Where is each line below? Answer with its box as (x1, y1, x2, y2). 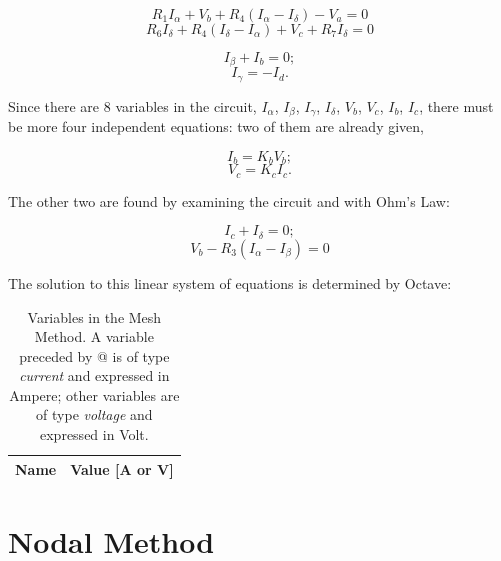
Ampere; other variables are (9, 384, 180, 405)
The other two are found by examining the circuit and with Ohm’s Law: (8, 190, 450, 211)
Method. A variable (34, 326, 154, 347)
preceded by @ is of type (19, 345, 170, 366)
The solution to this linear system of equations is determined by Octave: (8, 272, 452, 293)
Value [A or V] (70, 458, 174, 479)
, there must (419, 95, 494, 116)
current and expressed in (19, 365, 170, 386)
